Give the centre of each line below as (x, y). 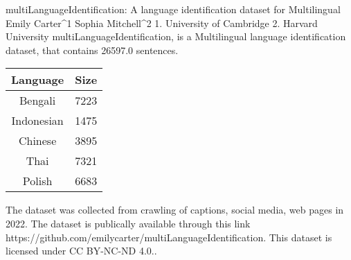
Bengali (38, 101)
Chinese (37, 141)
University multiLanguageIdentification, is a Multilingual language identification (176, 36)
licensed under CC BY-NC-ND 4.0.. (81, 251)
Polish (37, 181)
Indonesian (37, 121)
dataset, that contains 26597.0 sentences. (92, 50)
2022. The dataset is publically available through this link (128, 223)
